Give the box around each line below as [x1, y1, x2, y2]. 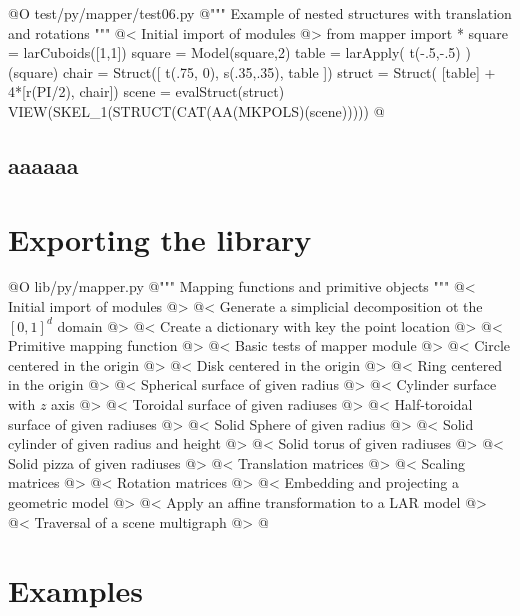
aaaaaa [8, 149, 79, 180]
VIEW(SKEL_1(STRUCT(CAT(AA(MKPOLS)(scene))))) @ [8, 100, 385, 121]
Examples [8, 570, 143, 611]
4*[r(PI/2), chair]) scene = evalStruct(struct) [8, 81, 285, 102]
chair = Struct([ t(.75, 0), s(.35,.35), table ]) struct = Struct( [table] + [62, 61, 496, 82]
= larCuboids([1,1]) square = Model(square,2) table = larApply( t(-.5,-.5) [8, 42, 461, 63]
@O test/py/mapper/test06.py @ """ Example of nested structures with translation [8, 3, 512, 23]
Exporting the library [8, 218, 312, 259]
